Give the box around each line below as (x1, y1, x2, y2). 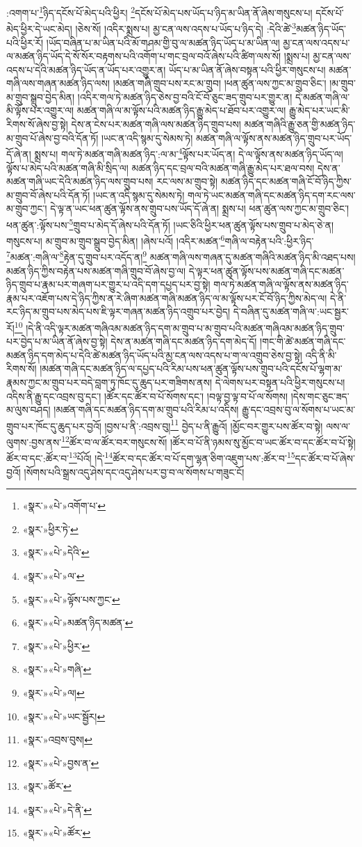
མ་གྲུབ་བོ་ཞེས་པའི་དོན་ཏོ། (6, 187, 90, 202)
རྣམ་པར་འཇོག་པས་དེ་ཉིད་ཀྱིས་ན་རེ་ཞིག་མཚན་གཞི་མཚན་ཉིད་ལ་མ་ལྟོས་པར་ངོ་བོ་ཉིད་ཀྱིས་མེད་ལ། (6, 290, 327, 305)
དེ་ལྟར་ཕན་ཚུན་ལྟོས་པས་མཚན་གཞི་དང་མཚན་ (188, 263, 345, 278)
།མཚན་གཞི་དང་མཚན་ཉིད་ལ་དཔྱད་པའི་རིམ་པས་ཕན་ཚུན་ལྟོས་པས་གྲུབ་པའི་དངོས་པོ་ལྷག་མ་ (40, 361, 343, 376)
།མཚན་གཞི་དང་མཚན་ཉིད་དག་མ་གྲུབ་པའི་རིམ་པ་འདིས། (54, 402, 239, 417)
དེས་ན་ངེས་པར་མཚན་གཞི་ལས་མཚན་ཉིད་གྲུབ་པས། (71, 117, 241, 132)
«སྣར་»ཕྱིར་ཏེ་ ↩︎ (22, 521, 79, 536)
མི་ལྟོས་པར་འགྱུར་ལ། (6, 103, 74, 118)
